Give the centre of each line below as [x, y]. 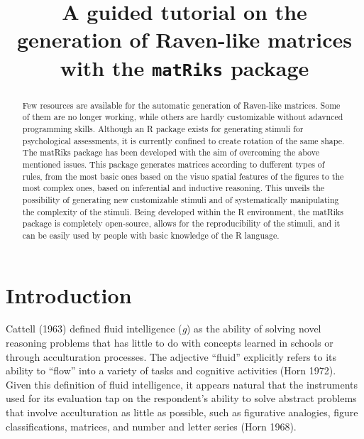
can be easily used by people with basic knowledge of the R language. [151, 235]
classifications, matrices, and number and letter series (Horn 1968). [151, 426]
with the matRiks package [184, 67]
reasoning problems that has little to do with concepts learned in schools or [170, 343]
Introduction [69, 294]
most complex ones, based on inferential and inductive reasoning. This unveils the [173, 188]
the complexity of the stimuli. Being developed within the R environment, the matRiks [183, 211]
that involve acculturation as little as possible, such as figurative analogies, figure [182, 412]
